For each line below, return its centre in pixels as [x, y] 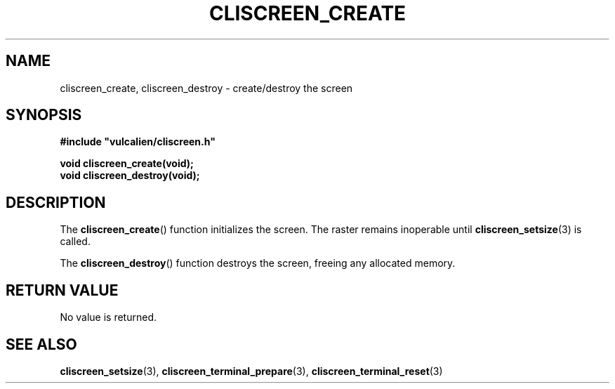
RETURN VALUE [62, 290]
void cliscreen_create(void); [127, 164]
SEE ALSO [41, 344]
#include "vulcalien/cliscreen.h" [138, 142]
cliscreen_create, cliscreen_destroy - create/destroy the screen [206, 88]
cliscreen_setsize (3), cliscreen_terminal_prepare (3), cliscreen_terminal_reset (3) [251, 371]
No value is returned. [108, 317]
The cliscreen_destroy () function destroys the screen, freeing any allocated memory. [258, 263]
